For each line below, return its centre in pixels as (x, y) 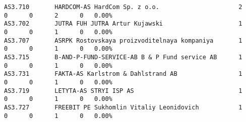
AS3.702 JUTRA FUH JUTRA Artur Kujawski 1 (123, 24)
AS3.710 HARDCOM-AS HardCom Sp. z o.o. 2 (123, 7)
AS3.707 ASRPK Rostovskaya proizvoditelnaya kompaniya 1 (123, 40)
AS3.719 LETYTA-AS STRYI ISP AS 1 (123, 91)
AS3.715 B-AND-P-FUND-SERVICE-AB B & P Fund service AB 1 (123, 57)
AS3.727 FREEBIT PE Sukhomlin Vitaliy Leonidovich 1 (123, 107)
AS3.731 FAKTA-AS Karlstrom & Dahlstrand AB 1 (123, 74)
